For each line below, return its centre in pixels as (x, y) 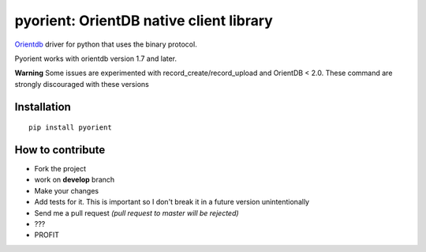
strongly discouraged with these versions (82, 84)
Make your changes (66, 190)
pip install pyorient (70, 128)
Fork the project (60, 169)
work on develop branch (75, 180)
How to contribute (60, 150)
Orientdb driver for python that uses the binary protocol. (106, 44)
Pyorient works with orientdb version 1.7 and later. (96, 58)
